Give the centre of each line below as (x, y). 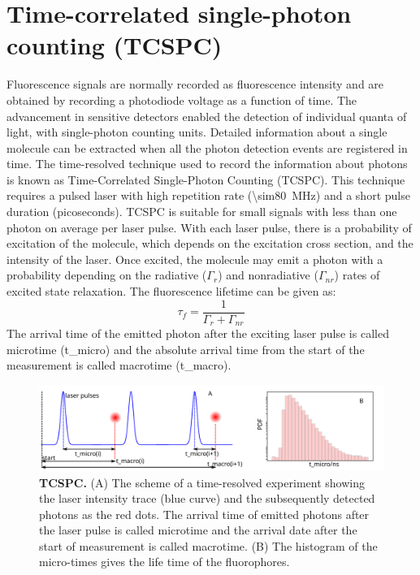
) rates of (357, 275)
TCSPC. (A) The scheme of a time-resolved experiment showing (202, 482)
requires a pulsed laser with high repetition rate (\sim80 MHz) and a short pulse (208, 195)
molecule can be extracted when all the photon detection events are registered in (207, 147)
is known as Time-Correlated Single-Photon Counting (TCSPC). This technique (206, 179)
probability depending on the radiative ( (107, 275)
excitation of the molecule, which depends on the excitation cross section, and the (210, 243)
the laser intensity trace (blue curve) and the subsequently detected (207, 498)
